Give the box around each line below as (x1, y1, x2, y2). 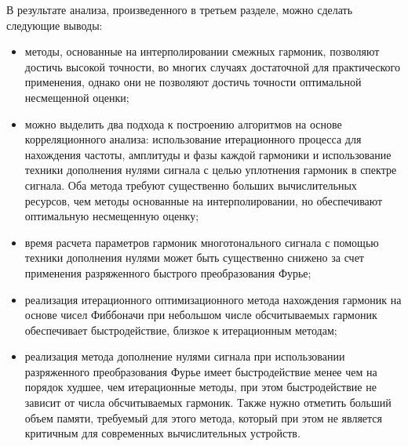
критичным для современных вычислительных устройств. (24, 425, 301, 441)
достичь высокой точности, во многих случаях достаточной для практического (24, 58, 400, 74)
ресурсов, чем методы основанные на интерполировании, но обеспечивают (24, 192, 383, 208)
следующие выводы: (6, 16, 103, 33)
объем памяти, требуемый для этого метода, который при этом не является (24, 409, 383, 426)
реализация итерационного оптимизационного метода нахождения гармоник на (24, 291, 402, 307)
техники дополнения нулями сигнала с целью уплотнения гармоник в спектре (24, 161, 397, 178)
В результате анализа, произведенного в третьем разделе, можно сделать (6, 2, 353, 17)
